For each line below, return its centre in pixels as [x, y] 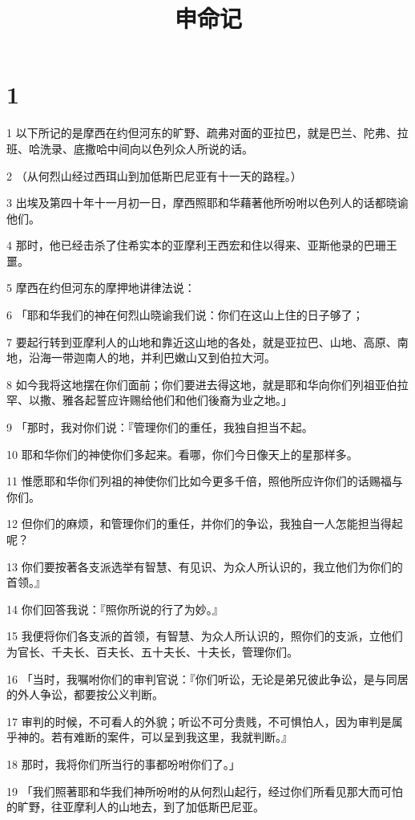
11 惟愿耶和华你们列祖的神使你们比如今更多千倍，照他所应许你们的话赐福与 [205, 481]
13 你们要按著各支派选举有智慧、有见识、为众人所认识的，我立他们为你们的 [205, 566]
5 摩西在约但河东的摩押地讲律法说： [101, 288]
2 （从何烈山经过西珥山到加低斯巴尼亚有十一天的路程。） [154, 175]
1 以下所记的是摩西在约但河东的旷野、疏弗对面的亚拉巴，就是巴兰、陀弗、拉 [207, 133]
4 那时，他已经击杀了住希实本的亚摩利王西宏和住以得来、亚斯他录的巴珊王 [202, 245]
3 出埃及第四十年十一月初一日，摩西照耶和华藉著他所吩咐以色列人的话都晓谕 [207, 203]
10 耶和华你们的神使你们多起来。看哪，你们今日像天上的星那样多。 [182, 454]
